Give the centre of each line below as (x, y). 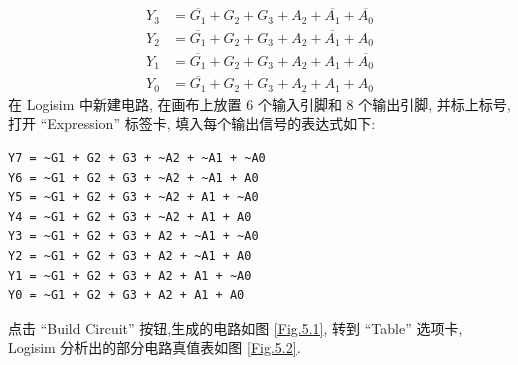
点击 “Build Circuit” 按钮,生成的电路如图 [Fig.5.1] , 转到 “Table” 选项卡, (235, 327)
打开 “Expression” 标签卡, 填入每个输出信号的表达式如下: (192, 123)
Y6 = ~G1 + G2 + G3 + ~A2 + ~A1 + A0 (133, 177)
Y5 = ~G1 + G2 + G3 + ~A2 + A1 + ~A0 (133, 197)
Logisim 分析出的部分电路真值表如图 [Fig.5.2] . (154, 347)
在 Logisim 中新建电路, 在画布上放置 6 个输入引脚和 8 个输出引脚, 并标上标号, (259, 103)
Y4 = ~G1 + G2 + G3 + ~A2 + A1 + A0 (130, 216)
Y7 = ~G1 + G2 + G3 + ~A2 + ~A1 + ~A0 (137, 158)
